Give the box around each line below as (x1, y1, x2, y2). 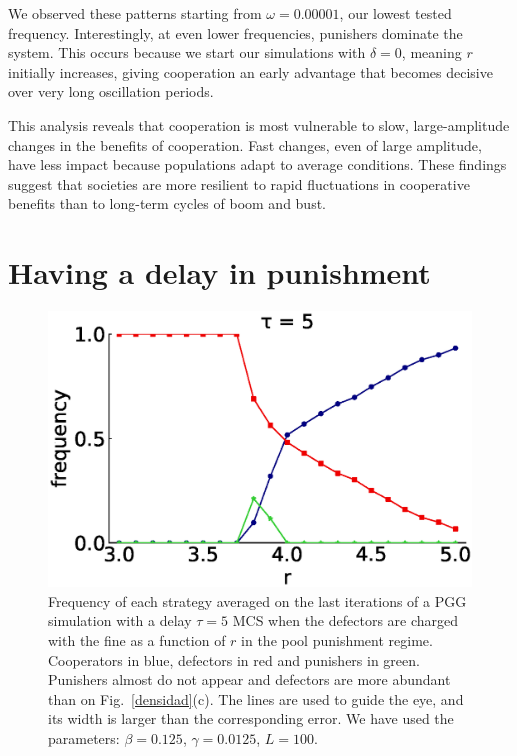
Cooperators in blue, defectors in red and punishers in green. (48, 649, 420, 670)
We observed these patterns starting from (8, 3, 262, 23)
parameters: (48, 727, 120, 748)
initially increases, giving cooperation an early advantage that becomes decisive (8, 61, 493, 82)
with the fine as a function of (48, 630, 226, 651)
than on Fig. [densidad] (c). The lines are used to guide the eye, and (48, 688, 464, 709)
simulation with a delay (48, 610, 192, 631)
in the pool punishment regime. (241, 630, 433, 651)
